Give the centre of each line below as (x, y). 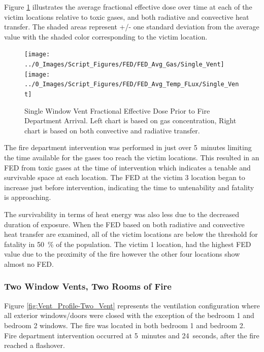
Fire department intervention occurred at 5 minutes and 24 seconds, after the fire (132, 335)
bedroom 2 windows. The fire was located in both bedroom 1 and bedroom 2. (125, 325)
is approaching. (28, 197)
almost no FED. (29, 263)
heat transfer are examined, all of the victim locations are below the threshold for (131, 234)
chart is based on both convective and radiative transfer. (112, 130)
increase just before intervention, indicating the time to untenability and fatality (129, 187)
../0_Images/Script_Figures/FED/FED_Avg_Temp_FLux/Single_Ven (132, 84)
